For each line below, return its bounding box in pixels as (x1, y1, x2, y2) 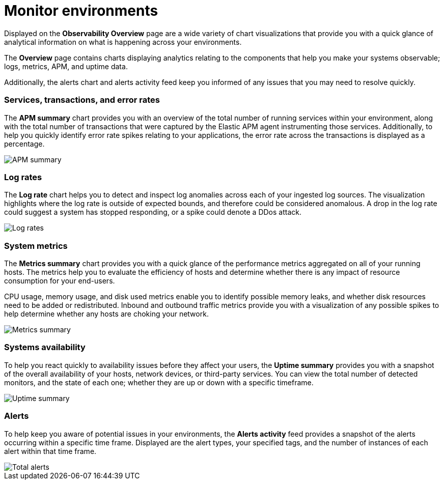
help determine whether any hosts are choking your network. (4, 309, 209, 318)
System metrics (4, 240, 68, 251)
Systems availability (4, 342, 86, 353)
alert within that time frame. (4, 446, 97, 455)
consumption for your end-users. (4, 276, 115, 285)
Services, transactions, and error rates (4, 95, 160, 105)
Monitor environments (4, 2, 158, 19)
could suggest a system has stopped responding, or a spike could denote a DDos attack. (4, 208, 301, 217)
